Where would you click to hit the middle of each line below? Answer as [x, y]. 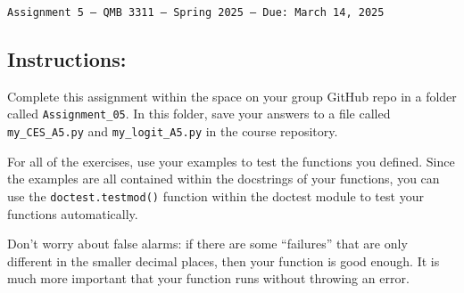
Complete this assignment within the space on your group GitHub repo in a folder [232, 96]
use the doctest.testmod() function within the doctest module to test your [215, 195]
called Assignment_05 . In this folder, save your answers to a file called [199, 114]
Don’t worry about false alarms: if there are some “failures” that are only [207, 244]
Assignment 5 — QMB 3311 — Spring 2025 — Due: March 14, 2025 [196, 12]
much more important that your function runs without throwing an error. [208, 278]
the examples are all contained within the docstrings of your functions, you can [224, 179]
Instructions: [67, 59]
